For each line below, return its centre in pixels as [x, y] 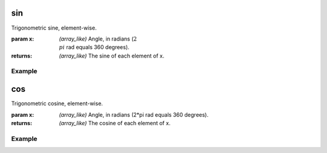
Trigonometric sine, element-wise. [54, 28]
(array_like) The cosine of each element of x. [115, 123]
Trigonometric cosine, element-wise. [57, 103]
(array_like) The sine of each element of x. [112, 56]
